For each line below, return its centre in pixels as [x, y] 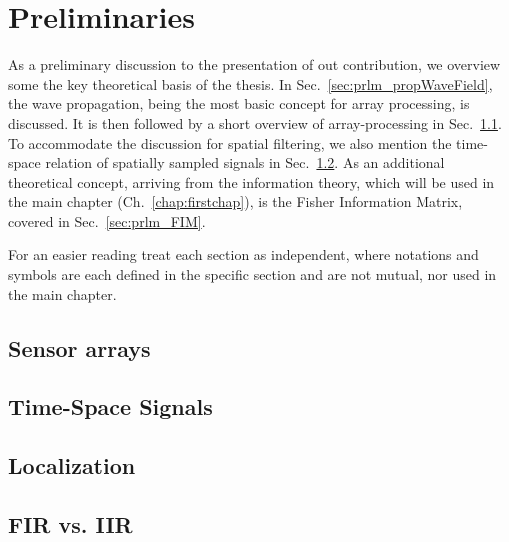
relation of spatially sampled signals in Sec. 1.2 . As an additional [245, 162]
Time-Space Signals [110, 406]
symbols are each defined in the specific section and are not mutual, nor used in [252, 274]
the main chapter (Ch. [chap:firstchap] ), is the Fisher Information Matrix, [235, 201]
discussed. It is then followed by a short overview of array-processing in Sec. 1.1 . [255, 122]
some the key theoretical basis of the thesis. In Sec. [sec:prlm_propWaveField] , [250, 83]
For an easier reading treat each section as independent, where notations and [243, 254]
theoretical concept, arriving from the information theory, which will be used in [251, 181]
